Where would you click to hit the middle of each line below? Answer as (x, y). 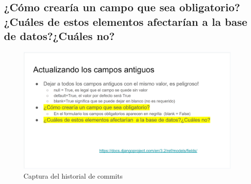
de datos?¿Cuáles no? (59, 36)
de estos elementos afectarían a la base (148, 21)
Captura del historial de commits (73, 175)
